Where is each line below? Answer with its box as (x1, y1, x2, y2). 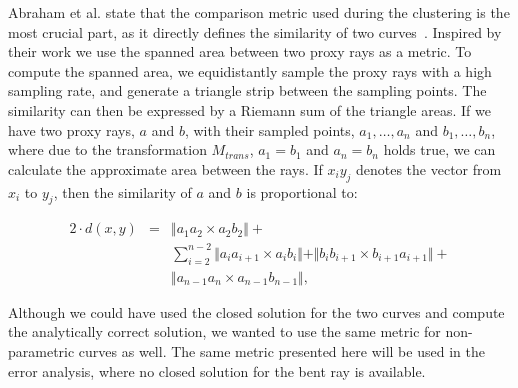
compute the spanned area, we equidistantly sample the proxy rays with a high (8, 60, 492, 81)
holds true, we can (383, 139, 496, 160)
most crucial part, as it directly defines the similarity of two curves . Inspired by (8, 21, 502, 42)
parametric (8, 340, 75, 361)
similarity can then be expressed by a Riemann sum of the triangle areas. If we (8, 99, 491, 120)
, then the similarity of (53, 181, 192, 202)
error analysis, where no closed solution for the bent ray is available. (8, 360, 426, 381)
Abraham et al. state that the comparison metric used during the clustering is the (8, 2, 510, 22)
